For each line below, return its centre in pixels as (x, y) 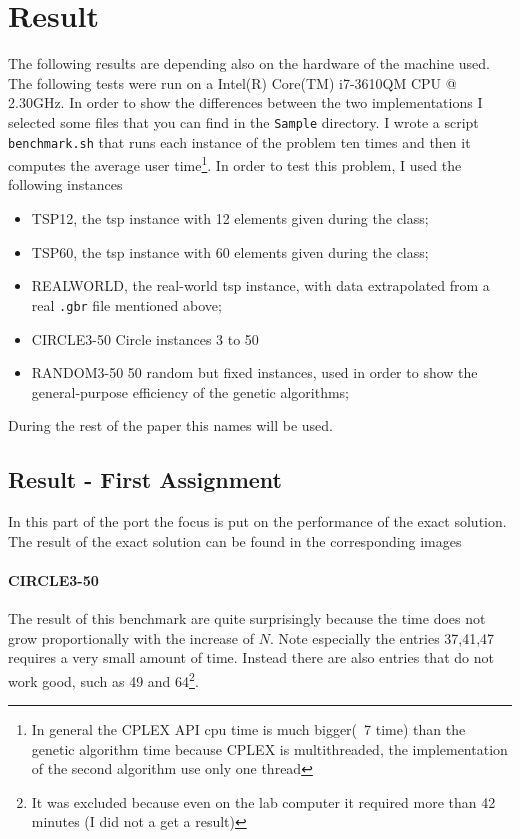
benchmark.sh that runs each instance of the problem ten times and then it (239, 141)
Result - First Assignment (145, 479)
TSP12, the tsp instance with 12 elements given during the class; (230, 218)
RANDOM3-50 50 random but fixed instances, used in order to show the (254, 372)
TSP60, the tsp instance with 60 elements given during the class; (230, 251)
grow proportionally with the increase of (131, 637)
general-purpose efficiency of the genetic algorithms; (190, 391)
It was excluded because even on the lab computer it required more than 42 (263, 801)
